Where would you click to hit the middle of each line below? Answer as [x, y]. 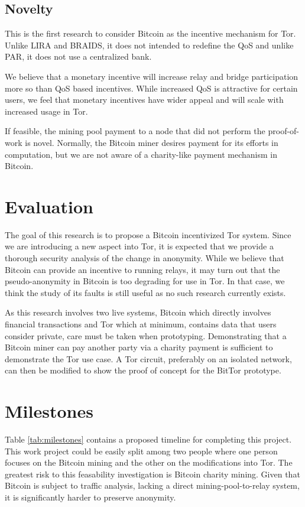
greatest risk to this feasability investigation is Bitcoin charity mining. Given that [152, 474]
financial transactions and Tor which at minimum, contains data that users [141, 324]
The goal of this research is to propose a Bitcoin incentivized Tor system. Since [148, 234]
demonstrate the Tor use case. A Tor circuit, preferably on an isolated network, [148, 358]
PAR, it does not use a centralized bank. [78, 56]
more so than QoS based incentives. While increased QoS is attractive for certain [151, 88]
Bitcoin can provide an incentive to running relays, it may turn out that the [142, 269]
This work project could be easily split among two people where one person [141, 451]
